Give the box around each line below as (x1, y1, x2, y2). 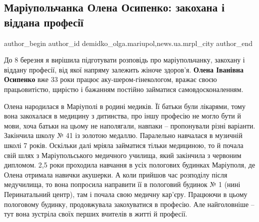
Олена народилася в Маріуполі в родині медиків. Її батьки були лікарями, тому (4, 100, 245, 111)
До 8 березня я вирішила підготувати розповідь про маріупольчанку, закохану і (4, 54, 245, 65)
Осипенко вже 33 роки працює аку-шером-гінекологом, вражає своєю (4, 74, 217, 84)
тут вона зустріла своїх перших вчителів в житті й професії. (4, 208, 187, 219)
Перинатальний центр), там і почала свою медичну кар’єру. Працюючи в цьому (4, 188, 247, 199)
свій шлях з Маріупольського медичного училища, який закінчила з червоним (4, 149, 241, 160)
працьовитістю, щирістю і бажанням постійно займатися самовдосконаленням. (4, 83, 243, 94)
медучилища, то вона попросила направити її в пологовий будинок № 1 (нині (4, 179, 240, 189)
